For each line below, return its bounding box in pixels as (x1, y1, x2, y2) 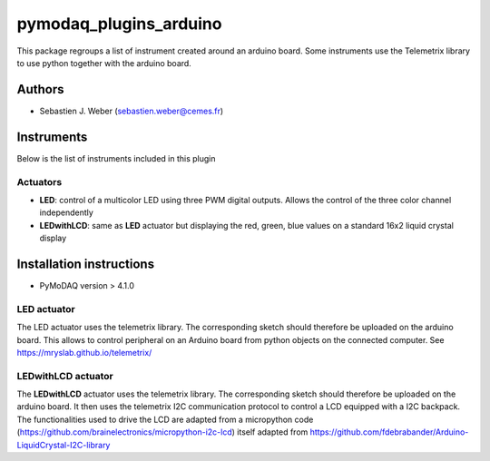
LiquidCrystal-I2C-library (16, 439, 111, 450)
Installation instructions (16, 256, 154, 271)
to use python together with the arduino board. (16, 57, 192, 68)
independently (39, 207, 94, 218)
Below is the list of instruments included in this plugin (16, 152, 217, 163)
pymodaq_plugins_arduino (16, 14, 222, 34)
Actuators (16, 175, 63, 188)
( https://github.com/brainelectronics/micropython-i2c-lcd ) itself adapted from (16, 427, 309, 437)
